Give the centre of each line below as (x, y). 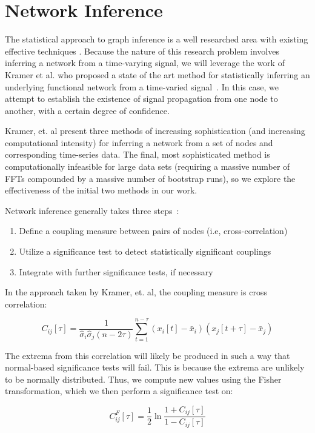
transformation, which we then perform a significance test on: (119, 391)
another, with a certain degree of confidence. (87, 110)
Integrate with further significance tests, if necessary (116, 271)
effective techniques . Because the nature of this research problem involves (142, 51)
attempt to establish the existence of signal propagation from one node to (141, 99)
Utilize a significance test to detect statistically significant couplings (145, 251)
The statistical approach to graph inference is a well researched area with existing (157, 39)
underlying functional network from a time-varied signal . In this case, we (142, 86)
